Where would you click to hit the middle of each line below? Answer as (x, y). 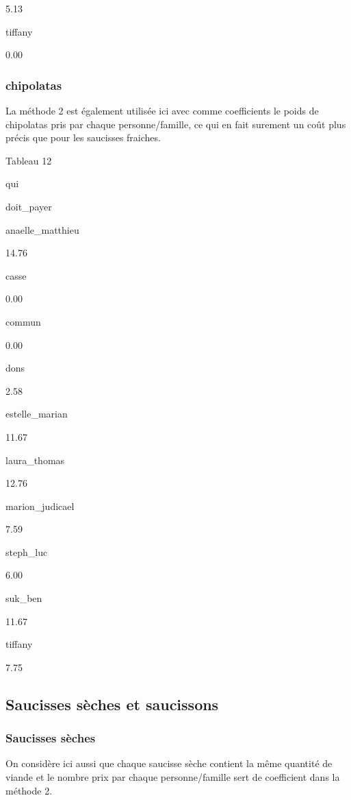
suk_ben (24, 598)
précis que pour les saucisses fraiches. (83, 137)
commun (23, 321)
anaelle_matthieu (42, 229)
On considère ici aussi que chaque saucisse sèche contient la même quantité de (169, 763)
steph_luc (27, 551)
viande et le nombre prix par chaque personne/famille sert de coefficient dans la (173, 777)
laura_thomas (35, 460)
